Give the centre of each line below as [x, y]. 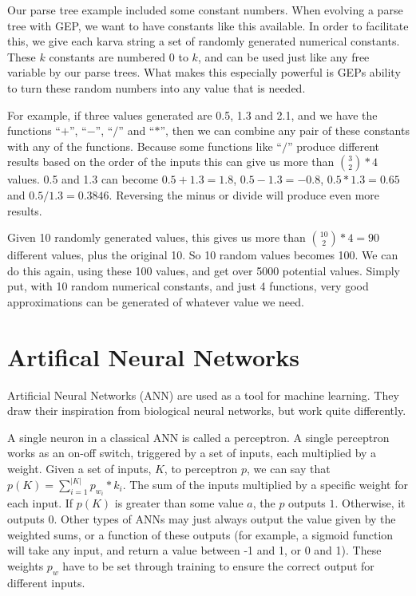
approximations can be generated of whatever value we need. [156, 301]
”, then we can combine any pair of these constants [285, 130]
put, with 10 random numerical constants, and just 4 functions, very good [188, 286]
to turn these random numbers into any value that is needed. [156, 87]
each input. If [40, 503]
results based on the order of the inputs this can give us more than [171, 162]
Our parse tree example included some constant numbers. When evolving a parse [205, 10]
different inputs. [46, 582]
